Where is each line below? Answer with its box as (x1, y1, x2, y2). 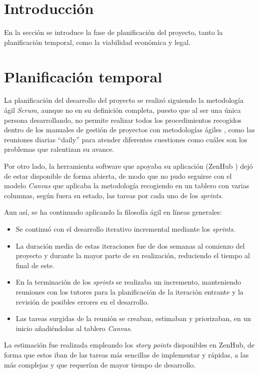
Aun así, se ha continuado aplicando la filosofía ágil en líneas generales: (4, 207, 222, 217)
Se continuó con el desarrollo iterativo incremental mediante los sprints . (15, 223, 235, 234)
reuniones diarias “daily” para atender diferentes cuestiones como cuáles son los (4, 134, 247, 144)
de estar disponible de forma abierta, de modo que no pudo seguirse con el (4, 170, 232, 181)
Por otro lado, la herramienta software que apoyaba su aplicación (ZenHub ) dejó (4, 161, 253, 171)
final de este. (15, 260, 54, 270)
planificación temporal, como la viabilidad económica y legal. (4, 36, 191, 47)
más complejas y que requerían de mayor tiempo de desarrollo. (4, 359, 196, 370)
